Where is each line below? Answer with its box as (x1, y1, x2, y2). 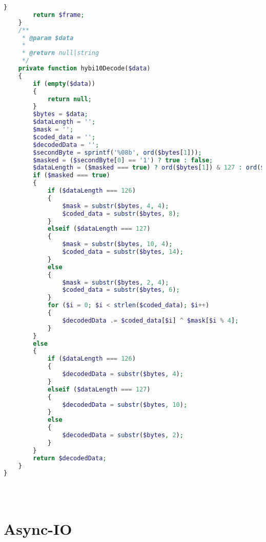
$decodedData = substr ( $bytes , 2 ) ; (62, 432, 183, 439)
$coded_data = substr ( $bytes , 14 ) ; (62, 248, 183, 255)
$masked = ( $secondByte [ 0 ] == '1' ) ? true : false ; (33, 156, 213, 164)
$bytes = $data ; (33, 110, 88, 118)
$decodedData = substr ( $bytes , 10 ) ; (62, 401, 188, 408)
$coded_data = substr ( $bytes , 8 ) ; (62, 210, 180, 217)
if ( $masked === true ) (33, 172, 110, 179)
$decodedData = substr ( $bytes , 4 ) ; (62, 370, 183, 378)
